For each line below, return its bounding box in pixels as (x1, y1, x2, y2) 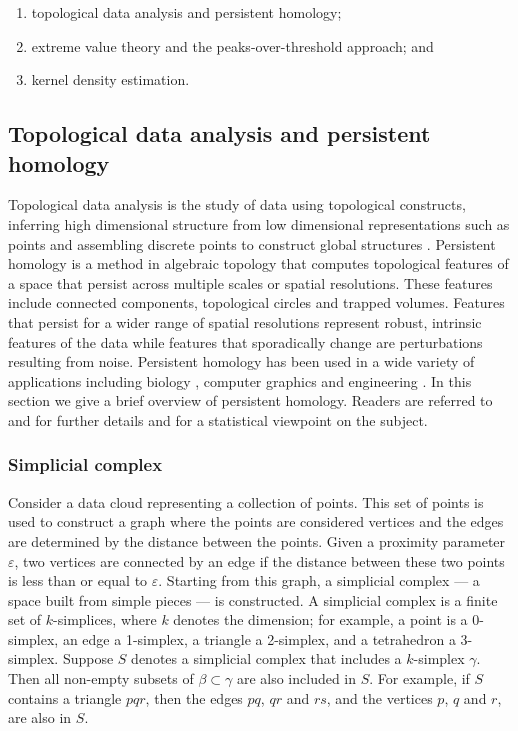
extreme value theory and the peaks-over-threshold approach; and (31, 35, 434, 56)
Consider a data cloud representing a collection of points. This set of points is (8, 491, 484, 512)
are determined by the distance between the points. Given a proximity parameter (8, 530, 506, 551)
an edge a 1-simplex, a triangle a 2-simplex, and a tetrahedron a (62, 628, 456, 649)
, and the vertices (326, 687, 433, 708)
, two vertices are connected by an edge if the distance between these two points (14, 550, 505, 571)
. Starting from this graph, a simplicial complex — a (158, 570, 480, 591)
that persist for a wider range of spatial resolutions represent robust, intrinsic (8, 311, 482, 332)
